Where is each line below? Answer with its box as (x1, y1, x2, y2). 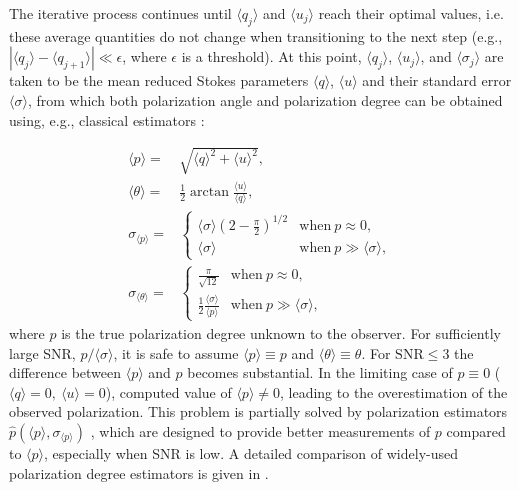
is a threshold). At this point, (181, 46, 362, 67)
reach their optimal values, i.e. (318, 3, 504, 23)
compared (446, 420, 506, 441)
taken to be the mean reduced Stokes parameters (9, 70, 309, 91)
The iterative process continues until (9, 3, 232, 23)
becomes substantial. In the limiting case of (187, 362, 453, 383)
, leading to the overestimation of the (280, 381, 508, 402)
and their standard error (362, 70, 512, 91)
